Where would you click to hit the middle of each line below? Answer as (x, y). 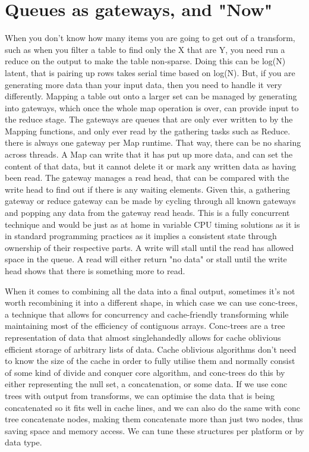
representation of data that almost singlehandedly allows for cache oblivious (143, 337)
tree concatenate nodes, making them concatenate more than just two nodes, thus (154, 419)
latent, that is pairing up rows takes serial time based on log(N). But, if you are (150, 72)
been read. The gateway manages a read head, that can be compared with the (147, 178)
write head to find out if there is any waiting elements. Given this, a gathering (147, 189)
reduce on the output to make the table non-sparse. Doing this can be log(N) (145, 61)
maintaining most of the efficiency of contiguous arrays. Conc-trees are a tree (145, 326)
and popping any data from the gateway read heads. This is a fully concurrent (147, 213)
